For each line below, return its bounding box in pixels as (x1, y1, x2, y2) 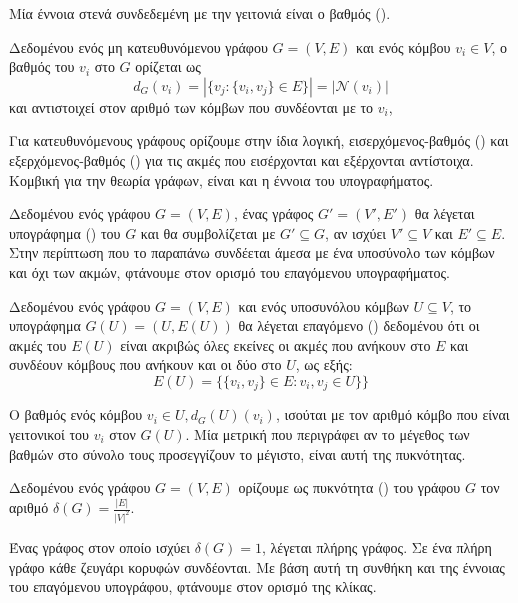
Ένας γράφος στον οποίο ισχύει (9, 536, 190, 557)
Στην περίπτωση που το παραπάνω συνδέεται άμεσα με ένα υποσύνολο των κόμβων (9, 242, 495, 263)
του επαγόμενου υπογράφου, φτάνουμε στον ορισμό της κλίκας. (9, 576, 377, 597)
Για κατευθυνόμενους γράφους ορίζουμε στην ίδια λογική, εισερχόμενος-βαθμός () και (9, 130, 509, 151)
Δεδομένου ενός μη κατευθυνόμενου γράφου (9, 36, 268, 57)
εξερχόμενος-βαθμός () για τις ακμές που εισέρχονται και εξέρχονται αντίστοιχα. (9, 149, 474, 170)
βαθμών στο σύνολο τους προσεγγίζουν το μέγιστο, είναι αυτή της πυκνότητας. (9, 443, 466, 464)
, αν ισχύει (325, 222, 387, 243)
